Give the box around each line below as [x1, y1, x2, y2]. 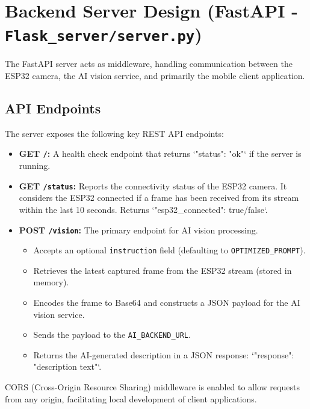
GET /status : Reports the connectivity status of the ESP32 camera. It [19, 179, 287, 192]
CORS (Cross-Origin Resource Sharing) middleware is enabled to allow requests [5, 381, 300, 393]
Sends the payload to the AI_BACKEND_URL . [33, 328, 191, 341]
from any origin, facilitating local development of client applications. [5, 392, 257, 405]
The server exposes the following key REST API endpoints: [5, 127, 224, 139]
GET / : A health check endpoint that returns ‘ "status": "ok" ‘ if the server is [19, 147, 302, 160]
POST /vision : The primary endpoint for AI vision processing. [19, 223, 258, 236]
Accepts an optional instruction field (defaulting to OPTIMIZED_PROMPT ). [33, 244, 306, 256]
